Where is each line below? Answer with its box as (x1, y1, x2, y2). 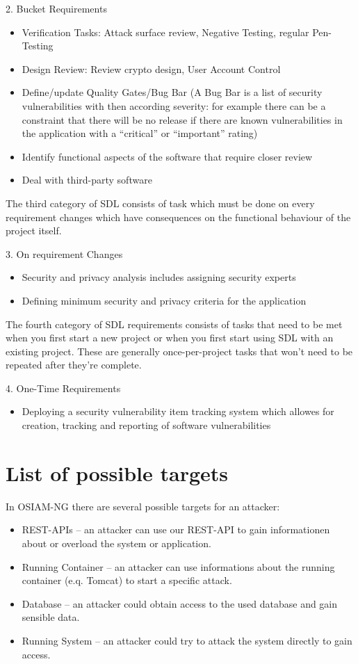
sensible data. (22, 610, 80, 624)
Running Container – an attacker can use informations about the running (22, 559, 335, 574)
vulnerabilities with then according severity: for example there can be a (22, 98, 326, 113)
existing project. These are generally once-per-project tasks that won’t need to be (6, 343, 353, 358)
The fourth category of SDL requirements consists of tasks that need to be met (6, 316, 343, 331)
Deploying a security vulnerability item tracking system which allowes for (22, 404, 334, 419)
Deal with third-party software (22, 172, 152, 187)
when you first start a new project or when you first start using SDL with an (6, 330, 334, 345)
